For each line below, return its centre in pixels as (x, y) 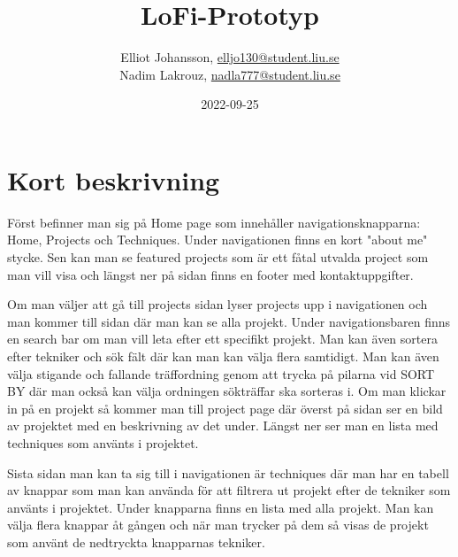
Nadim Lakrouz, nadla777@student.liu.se (230, 74)
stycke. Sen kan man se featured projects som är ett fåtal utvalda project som (218, 257)
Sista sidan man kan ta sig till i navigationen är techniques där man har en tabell (228, 472)
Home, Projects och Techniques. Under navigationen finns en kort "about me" (218, 240)
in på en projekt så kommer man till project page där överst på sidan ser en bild (225, 408)
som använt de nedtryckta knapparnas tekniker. (136, 542)
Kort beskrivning (114, 179)
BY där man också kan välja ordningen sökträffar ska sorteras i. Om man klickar (227, 391)
